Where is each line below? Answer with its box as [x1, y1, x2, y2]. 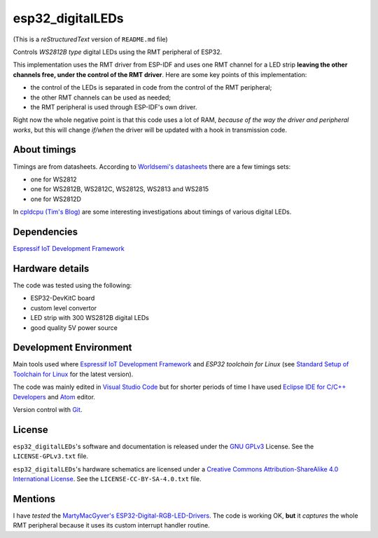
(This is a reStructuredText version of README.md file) [13, 35, 168, 43]
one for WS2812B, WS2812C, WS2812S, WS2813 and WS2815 [30, 185, 209, 193]
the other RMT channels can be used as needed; [30, 93, 171, 102]
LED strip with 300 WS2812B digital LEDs [30, 314, 150, 322]
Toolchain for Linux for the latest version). [13, 370, 134, 378]
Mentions [13, 492, 56, 504]
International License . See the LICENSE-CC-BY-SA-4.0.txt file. [13, 475, 202, 483]
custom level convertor [30, 303, 97, 312]
